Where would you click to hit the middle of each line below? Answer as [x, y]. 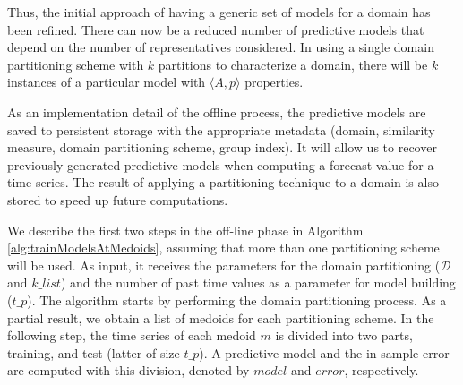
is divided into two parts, [344, 335]
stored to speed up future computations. [118, 199]
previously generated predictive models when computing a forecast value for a [221, 164]
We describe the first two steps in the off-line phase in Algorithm [185, 230]
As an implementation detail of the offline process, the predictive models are [217, 111]
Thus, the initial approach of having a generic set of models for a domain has [219, 12]
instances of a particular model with [107, 82]
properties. [274, 82]
